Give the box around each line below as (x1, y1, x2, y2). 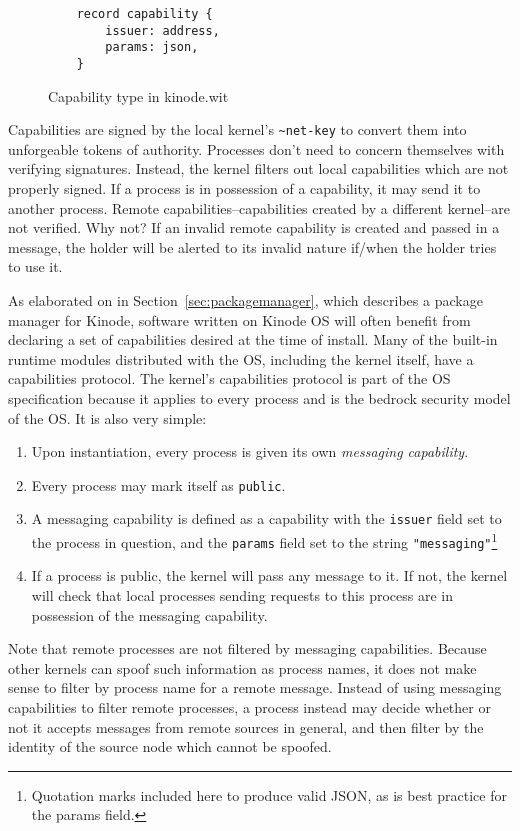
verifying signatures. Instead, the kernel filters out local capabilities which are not (8, 158, 509, 179)
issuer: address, (105, 23, 220, 38)
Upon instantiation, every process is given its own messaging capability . (31, 441, 469, 462)
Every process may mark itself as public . (31, 474, 286, 495)
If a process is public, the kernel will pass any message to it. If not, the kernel (31, 565, 508, 586)
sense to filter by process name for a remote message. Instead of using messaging (8, 677, 502, 698)
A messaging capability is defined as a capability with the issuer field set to (31, 508, 502, 529)
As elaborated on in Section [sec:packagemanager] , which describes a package (8, 290, 483, 311)
